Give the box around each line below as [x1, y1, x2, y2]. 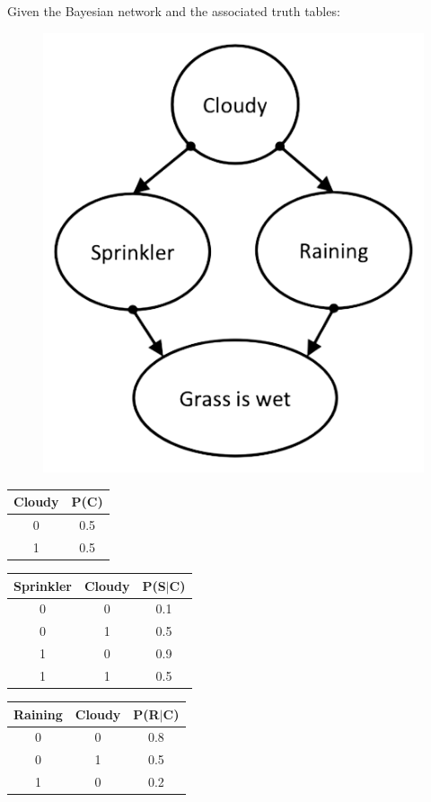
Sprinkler [13, 576, 72, 595]
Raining [13, 704, 63, 723]
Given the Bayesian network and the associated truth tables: [7, 2, 340, 20]
